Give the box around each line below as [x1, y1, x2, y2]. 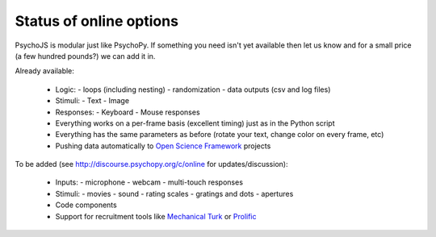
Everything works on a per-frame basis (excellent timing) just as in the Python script [55, 118, 335, 128]
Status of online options [15, 12, 179, 30]
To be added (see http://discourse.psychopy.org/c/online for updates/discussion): [15, 160, 288, 169]
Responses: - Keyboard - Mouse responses [55, 107, 201, 117]
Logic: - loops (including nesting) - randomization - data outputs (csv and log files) [55, 85, 331, 94]
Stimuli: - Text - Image [55, 96, 129, 106]
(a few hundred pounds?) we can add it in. [15, 51, 156, 60]
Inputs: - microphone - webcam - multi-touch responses [55, 177, 244, 187]
